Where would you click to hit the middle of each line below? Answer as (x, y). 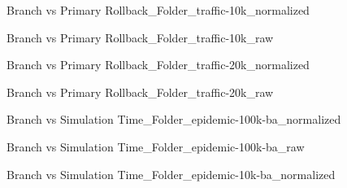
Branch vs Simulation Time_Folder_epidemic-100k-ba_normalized (174, 119)
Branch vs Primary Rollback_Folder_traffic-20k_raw (140, 92)
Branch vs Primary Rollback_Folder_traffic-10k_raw (140, 37)
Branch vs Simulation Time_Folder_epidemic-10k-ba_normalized (171, 174)
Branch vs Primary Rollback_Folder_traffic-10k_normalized (158, 10)
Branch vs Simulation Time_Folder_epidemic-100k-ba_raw (156, 146)
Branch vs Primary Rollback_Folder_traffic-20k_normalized (158, 65)
